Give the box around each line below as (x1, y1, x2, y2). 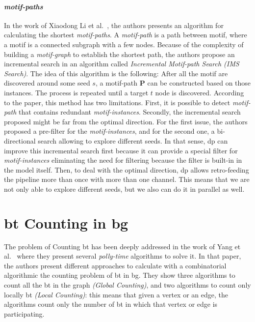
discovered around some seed (4, 78, 90, 88)
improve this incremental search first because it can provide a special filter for (4, 145, 238, 155)
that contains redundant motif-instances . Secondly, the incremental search (19, 107, 241, 117)
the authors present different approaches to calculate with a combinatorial (4, 260, 227, 270)
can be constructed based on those (147, 78, 251, 88)
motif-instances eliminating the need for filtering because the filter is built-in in (4, 155, 242, 165)
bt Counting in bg (4, 212, 128, 233)
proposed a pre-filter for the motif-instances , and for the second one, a (4, 126, 215, 136)
